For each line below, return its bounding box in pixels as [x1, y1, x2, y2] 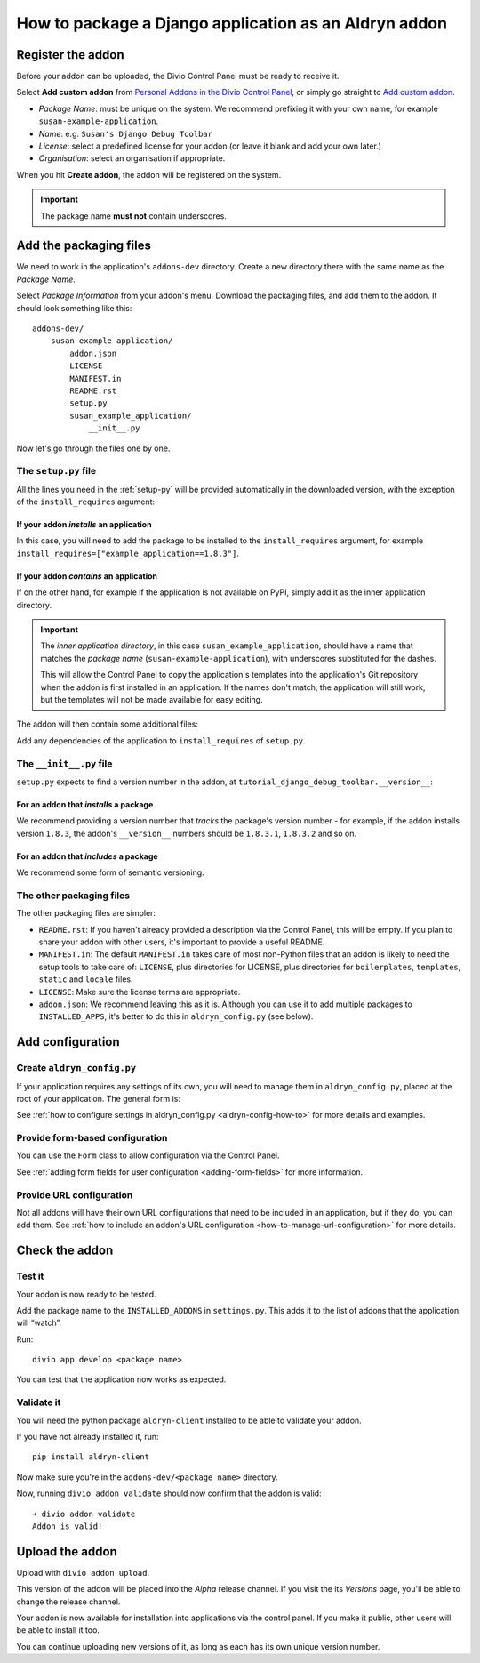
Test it [16, 1270, 44, 1282]
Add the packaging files [16, 238, 151, 253]
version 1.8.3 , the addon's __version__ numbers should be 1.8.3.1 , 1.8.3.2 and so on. [16, 828, 357, 839]
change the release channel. [16, 1596, 121, 1607]
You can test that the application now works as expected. [16, 1374, 227, 1385]
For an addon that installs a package [16, 799, 154, 809]
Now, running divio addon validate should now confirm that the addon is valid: [16, 1488, 322, 1498]
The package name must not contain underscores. [40, 210, 227, 221]
